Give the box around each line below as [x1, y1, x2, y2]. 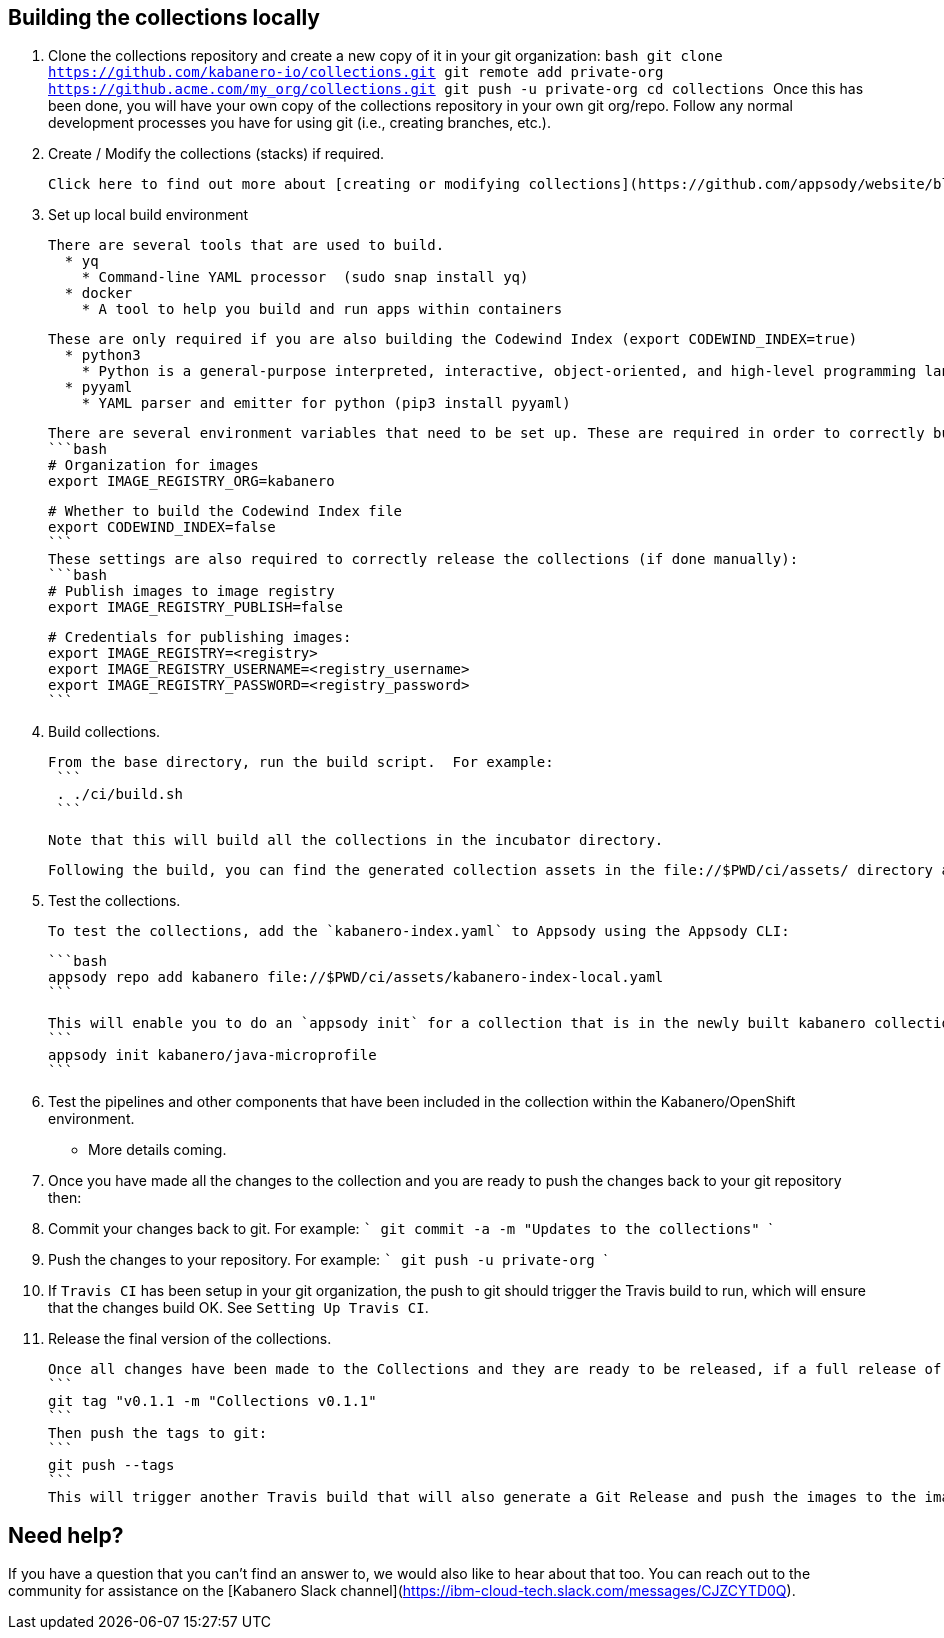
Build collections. [48, 723, 161, 741]
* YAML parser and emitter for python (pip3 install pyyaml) [81, 395, 571, 412]
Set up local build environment [48, 206, 249, 224]
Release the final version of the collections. [48, 1330, 332, 1348]
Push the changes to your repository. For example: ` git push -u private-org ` [48, 1251, 608, 1269]
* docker [64, 285, 133, 302]
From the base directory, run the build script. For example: [48, 754, 554, 771]
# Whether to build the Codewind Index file [48, 503, 403, 520]
